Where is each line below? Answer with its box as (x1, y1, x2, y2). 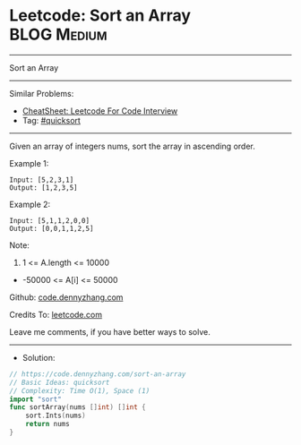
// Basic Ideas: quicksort (9, 378, 110, 387)
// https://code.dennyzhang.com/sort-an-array (9, 369, 186, 379)
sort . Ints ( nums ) (25, 411, 87, 421)
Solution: (21, 352, 56, 363)
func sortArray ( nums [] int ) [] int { (9, 403, 146, 412)
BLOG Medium (9, 24, 107, 45)
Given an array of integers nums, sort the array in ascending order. (9, 141, 255, 151)
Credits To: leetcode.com (9, 309, 103, 320)
